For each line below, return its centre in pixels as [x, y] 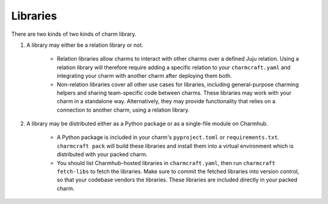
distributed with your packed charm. [102, 154]
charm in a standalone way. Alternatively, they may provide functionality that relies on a [166, 101]
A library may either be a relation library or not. [85, 45]
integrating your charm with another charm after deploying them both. [144, 76]
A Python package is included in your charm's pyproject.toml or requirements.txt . [168, 137]
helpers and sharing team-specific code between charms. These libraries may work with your [174, 93]
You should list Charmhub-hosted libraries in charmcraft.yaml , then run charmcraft [166, 163]
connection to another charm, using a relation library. [123, 110]
